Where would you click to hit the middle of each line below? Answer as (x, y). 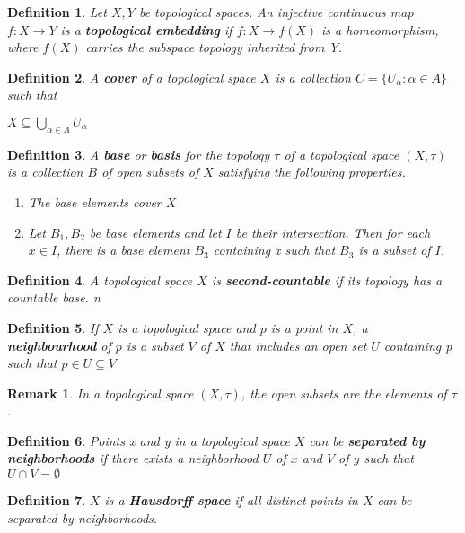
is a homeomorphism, (380, 29)
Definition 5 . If (53, 327)
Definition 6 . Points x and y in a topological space (149, 440)
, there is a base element (123, 250)
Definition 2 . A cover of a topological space (132, 77)
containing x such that (274, 250)
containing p (418, 345)
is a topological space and (187, 327)
